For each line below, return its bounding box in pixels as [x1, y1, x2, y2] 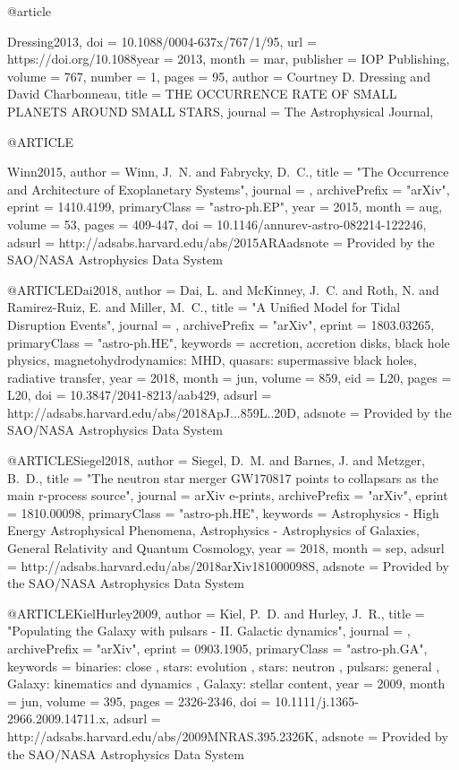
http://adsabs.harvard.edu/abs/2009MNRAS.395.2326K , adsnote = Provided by [7, 726, 448, 745]
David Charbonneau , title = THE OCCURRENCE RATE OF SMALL [7, 84, 397, 103]
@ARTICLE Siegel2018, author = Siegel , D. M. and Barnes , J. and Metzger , [7, 451, 425, 470]
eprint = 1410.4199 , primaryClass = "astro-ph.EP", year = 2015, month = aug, [7, 197, 443, 216]
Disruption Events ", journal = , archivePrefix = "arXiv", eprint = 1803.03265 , [7, 315, 435, 333]
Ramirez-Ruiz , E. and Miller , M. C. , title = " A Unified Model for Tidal [7, 298, 401, 316]
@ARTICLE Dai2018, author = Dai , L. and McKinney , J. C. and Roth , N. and [7, 280, 439, 298]
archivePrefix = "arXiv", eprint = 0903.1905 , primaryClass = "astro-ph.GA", [7, 639, 428, 657]
